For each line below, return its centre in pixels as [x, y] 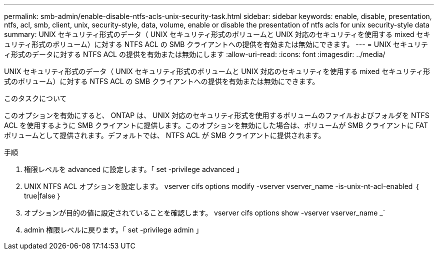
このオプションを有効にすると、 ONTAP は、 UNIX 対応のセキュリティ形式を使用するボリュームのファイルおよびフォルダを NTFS [217, 115]
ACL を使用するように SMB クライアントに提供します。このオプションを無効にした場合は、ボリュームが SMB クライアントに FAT [216, 125]
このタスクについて [35, 98]
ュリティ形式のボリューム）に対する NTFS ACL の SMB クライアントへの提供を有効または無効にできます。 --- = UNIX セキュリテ [216, 44]
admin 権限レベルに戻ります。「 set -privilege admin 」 [113, 230]
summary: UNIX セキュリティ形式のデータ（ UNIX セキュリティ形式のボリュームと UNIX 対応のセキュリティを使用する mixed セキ [217, 34]
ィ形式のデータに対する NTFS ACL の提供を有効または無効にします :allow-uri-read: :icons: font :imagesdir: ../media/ [195, 54]
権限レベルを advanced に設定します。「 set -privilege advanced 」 [134, 169]
